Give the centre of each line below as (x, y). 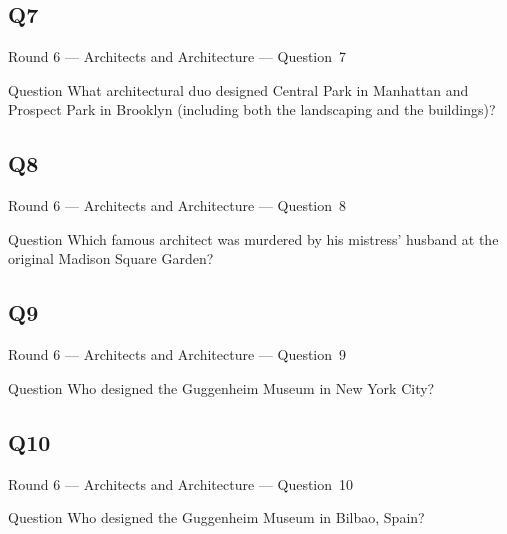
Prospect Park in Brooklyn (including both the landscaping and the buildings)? (252, 109)
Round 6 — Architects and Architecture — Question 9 (177, 354)
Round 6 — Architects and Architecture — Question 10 (181, 483)
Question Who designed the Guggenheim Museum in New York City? (221, 387)
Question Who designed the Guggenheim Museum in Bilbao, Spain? (216, 517)
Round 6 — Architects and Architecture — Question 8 (177, 205)
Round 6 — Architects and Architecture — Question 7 (177, 56)
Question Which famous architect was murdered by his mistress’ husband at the (253, 238)
